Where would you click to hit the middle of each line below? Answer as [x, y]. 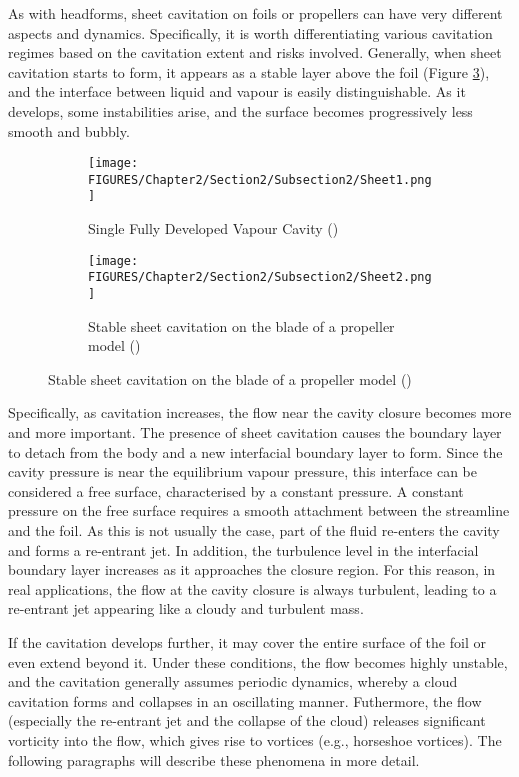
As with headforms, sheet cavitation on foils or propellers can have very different [255, 13]
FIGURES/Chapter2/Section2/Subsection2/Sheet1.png [260, 179]
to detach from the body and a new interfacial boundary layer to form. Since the [255, 451]
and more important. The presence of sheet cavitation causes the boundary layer [255, 432]
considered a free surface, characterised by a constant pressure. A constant [236, 490]
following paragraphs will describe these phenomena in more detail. [214, 759]
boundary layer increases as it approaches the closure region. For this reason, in [252, 569]
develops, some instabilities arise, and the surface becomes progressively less [240, 110]
